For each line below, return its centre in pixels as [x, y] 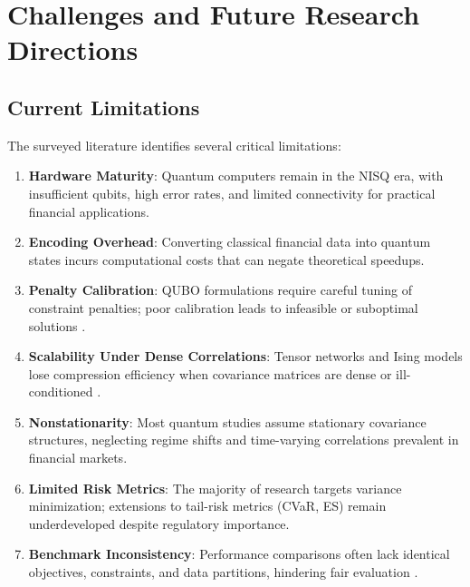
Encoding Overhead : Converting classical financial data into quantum [230, 242]
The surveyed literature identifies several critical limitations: [174, 145]
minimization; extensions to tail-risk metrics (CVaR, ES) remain [207, 506]
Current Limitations [104, 107]
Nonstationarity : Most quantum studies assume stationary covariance [227, 421]
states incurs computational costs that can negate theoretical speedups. [226, 259]
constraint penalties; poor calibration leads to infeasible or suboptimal [223, 307]
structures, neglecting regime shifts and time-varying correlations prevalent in [244, 440]
